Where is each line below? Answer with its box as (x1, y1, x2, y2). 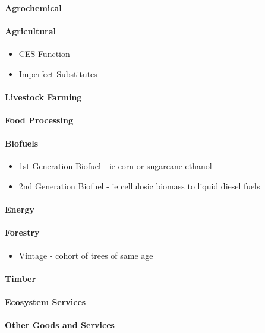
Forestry (5, 226, 40, 239)
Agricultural (5, 24, 56, 37)
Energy (5, 203, 35, 215)
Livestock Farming (5, 90, 82, 103)
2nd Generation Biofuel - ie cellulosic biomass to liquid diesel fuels (18, 179, 260, 192)
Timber (5, 272, 36, 284)
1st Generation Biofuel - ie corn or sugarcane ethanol (18, 160, 212, 172)
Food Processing (5, 113, 73, 126)
